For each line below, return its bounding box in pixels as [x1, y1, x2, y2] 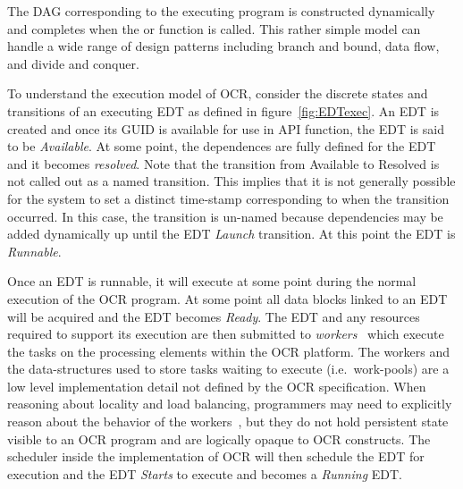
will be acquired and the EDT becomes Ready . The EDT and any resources [7, 307, 420, 325]
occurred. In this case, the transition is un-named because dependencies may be [7, 207, 443, 225]
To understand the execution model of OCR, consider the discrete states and [7, 84, 428, 103]
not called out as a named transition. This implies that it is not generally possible [7, 172, 456, 190]
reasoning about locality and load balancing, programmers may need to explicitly [7, 394, 452, 413]
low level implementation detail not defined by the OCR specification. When [7, 376, 426, 395]
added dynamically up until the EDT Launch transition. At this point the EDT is [7, 224, 456, 243]
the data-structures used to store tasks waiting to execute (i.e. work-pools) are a [7, 359, 450, 378]
